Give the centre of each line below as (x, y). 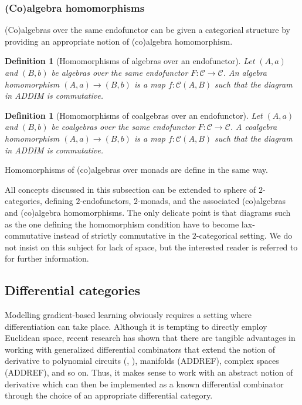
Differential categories (73, 290)
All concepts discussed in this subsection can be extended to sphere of (130, 189)
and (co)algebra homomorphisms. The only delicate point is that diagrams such (148, 212)
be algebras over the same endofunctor (120, 72)
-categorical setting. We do (244, 235)
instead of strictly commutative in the (122, 235)
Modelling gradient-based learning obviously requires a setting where (128, 315)
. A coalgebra (254, 127)
